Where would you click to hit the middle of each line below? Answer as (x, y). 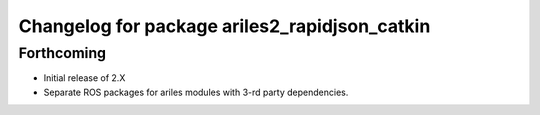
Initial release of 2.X (84, 78)
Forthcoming (62, 53)
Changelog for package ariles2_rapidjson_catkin (224, 26)
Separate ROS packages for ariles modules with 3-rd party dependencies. (196, 92)
